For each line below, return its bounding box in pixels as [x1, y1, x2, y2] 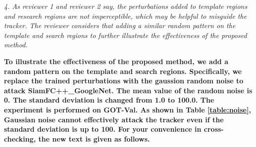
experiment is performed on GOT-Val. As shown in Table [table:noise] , [4, 104, 251, 114]
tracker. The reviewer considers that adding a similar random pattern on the [4, 20, 236, 31]
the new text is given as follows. [38, 133, 150, 144]
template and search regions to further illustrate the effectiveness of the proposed [4, 30, 247, 40]
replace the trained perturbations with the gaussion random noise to [4, 75, 244, 86]
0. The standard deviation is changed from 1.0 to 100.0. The [4, 95, 214, 105]
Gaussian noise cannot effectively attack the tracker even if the [4, 114, 224, 124]
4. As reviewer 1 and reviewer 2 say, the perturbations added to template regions [4, 1, 248, 11]
